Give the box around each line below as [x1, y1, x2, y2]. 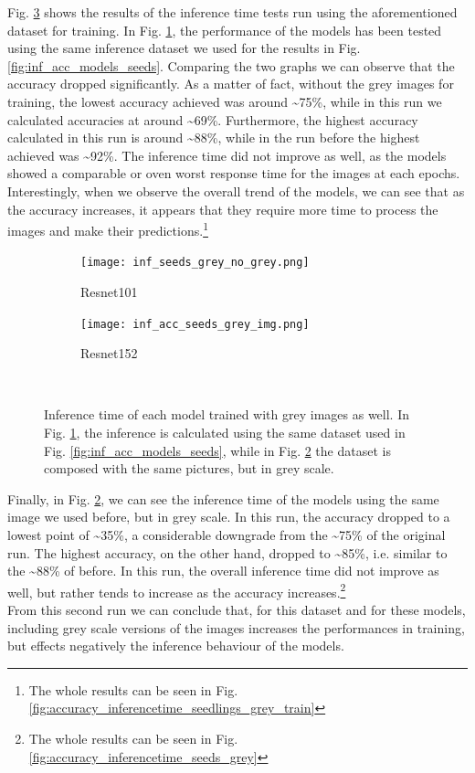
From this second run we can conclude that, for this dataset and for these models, [7, 600, 466, 619]
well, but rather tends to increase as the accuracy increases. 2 [7, 579, 346, 601]
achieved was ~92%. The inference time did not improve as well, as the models [7, 145, 447, 164]
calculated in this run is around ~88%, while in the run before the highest [7, 128, 420, 147]
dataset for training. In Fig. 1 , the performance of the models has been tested [7, 20, 442, 39]
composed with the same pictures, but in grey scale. [44, 459, 334, 478]
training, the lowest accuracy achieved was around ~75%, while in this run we [7, 91, 442, 111]
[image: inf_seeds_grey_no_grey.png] [80, 256, 310, 270]
